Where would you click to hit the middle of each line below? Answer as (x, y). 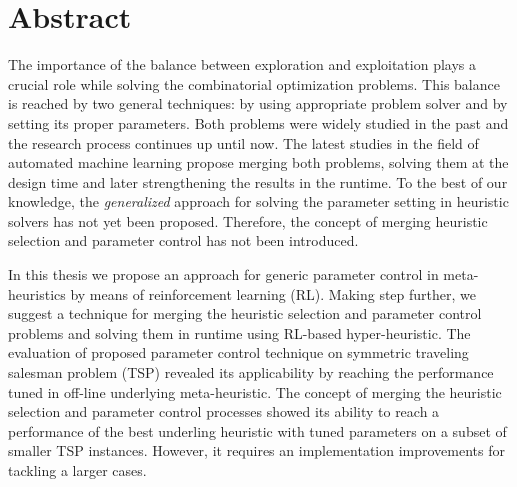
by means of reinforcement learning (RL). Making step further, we (273, 293)
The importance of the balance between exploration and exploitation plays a (242, 64)
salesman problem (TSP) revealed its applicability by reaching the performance (251, 372)
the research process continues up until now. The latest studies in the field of (243, 142)
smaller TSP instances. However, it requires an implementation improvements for (256, 450)
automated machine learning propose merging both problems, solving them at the (258, 162)
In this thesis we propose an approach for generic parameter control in (223, 274)
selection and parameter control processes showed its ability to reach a (224, 411)
